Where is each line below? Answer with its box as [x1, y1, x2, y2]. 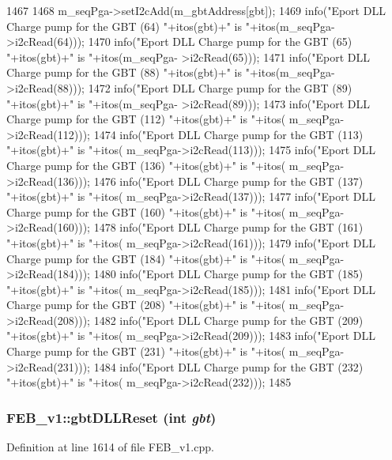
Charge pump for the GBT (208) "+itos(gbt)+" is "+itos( [6, 296, 286, 313]
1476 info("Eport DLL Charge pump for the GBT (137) [93, 172, 364, 189]
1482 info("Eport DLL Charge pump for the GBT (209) [93, 311, 364, 328]
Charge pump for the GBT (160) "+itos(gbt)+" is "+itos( [6, 203, 286, 220]
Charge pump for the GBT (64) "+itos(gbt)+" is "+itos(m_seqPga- [6, 17, 335, 34]
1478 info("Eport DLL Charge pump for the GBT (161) [93, 219, 364, 236]
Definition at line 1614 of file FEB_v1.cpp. [6, 439, 214, 455]
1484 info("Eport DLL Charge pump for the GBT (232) [93, 358, 364, 375]
